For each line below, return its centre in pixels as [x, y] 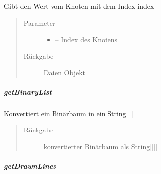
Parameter [39, 22]
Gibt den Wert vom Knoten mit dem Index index [79, 6]
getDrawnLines [30, 165]
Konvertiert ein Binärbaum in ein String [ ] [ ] [69, 113]
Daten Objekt [64, 72]
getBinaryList [28, 92]
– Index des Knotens [86, 39]
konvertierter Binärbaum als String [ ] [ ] [100, 146]
